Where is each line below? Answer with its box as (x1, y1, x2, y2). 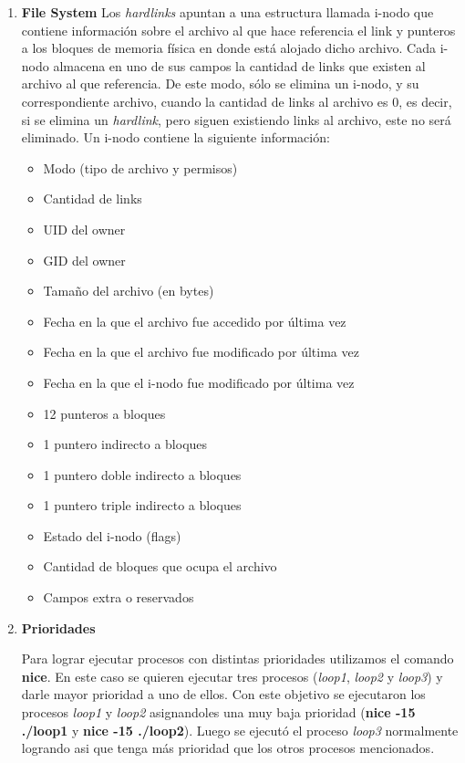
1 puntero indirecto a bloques (43, 434, 208, 454)
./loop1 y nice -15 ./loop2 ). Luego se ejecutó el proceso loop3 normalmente (21, 720, 459, 739)
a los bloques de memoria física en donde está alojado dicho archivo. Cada (21, 38, 436, 57)
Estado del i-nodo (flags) (43, 526, 181, 545)
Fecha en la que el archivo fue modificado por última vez (43, 342, 359, 361)
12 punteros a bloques (43, 403, 166, 423)
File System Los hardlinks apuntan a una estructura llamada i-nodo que (21, 3, 434, 21)
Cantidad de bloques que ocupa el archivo (43, 557, 277, 576)
